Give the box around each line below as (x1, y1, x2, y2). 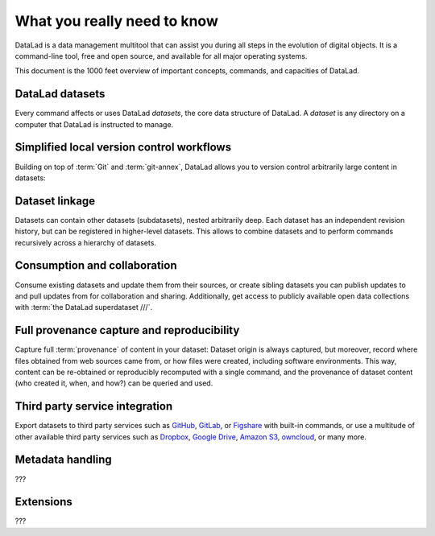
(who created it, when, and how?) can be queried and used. (14, 378, 213, 388)
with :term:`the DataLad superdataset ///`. (14, 303, 153, 312)
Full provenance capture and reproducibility (14, 324, 240, 337)
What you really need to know (14, 12, 219, 30)
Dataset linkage (14, 194, 96, 208)
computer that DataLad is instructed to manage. (14, 119, 174, 129)
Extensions (14, 495, 72, 509)
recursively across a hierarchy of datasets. (14, 237, 157, 247)
